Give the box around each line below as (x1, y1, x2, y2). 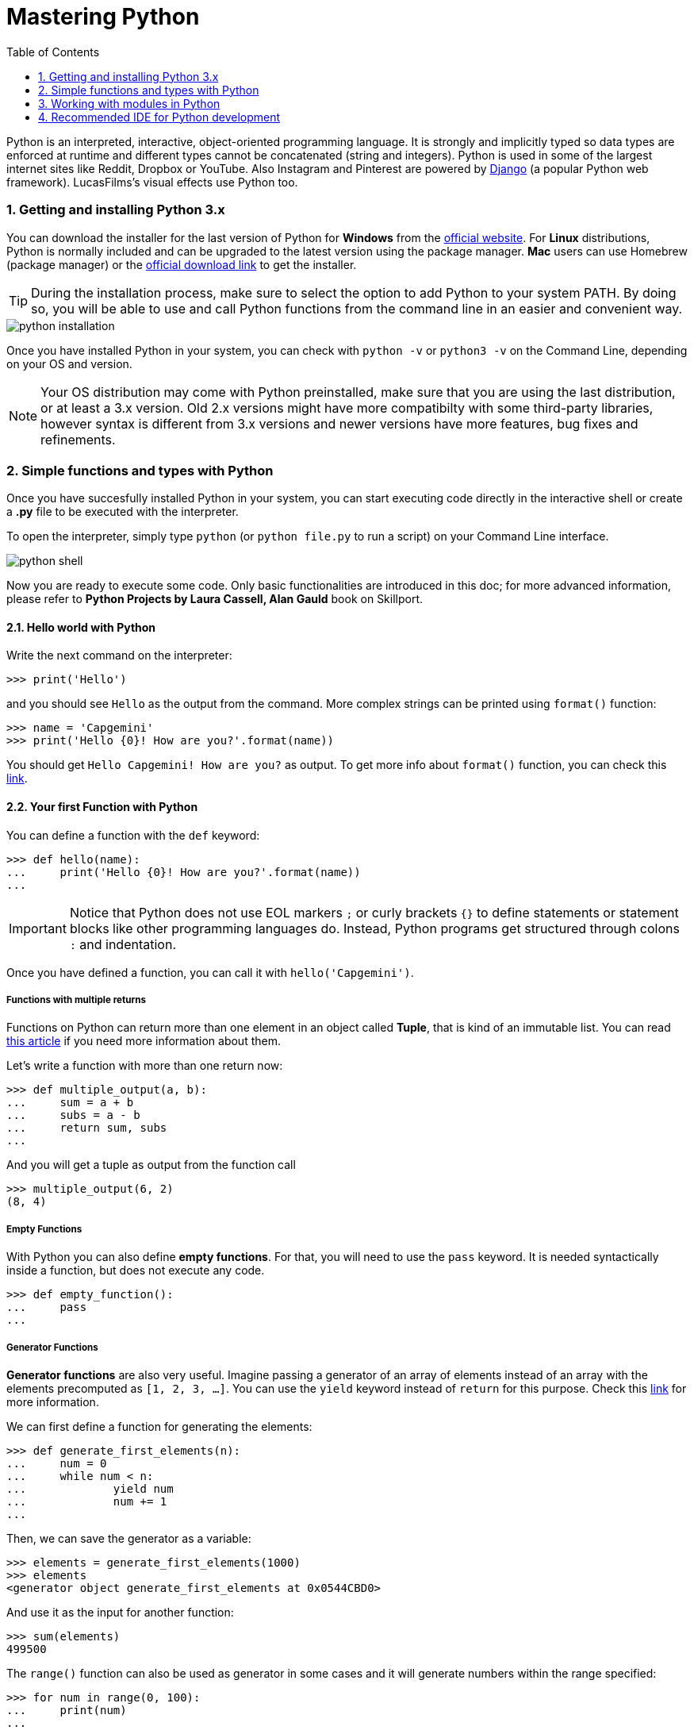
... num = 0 (6, 1457, 107, 1470)
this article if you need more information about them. (6, 1034, 281, 1048)
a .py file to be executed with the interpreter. (6, 505, 239, 519)
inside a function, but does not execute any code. (6, 1263, 265, 1278)
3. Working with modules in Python (38, 96, 220, 110)
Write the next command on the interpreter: (6, 648, 232, 663)
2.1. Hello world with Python (6, 620, 156, 634)
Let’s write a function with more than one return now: (6, 1059, 283, 1073)
